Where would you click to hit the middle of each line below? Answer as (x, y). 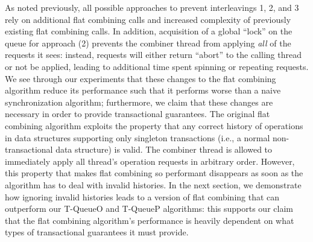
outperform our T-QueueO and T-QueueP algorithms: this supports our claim (149, 209)
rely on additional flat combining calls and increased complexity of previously (148, 19)
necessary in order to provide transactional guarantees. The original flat (138, 114)
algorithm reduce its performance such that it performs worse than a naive (143, 90)
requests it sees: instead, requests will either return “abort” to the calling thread (153, 55)
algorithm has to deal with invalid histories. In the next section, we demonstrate (153, 184)
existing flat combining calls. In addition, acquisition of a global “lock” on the (149, 31)
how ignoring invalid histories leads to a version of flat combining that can (142, 196)
